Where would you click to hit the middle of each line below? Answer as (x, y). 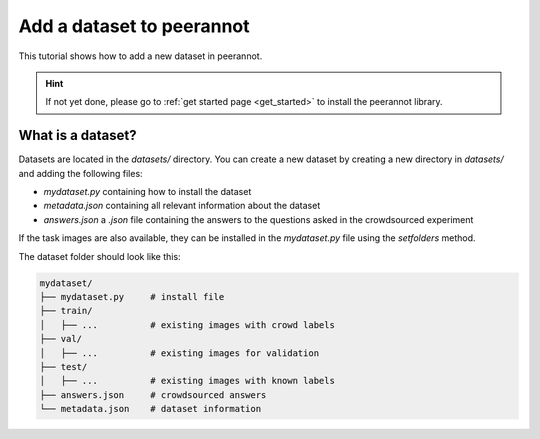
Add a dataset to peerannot (134, 26)
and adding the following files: (81, 173)
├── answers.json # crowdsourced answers (153, 394)
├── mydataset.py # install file (132, 296)
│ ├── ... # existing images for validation (179, 353)
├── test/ (63, 366)
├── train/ (66, 311)
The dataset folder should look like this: (99, 256)
